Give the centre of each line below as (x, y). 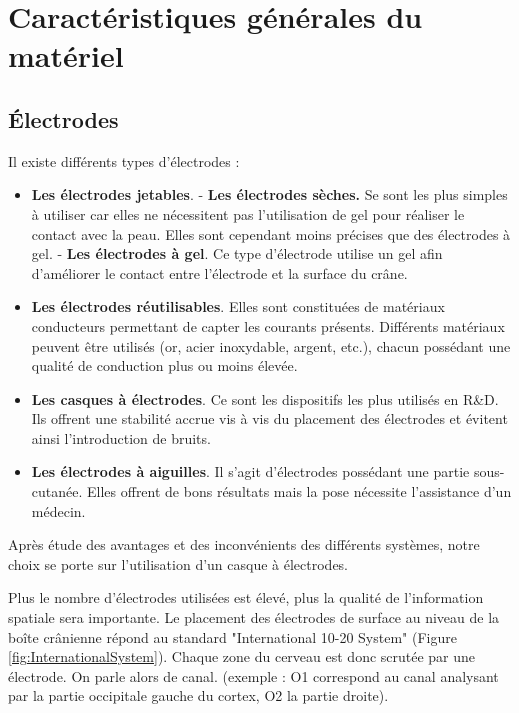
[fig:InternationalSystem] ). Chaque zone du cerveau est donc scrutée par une (242, 656)
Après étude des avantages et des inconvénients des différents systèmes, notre (244, 544)
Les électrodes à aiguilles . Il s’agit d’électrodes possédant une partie (250, 471)
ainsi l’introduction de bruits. (121, 437)
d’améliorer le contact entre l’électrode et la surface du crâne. (219, 272)
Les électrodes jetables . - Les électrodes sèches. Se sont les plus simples (269, 194)
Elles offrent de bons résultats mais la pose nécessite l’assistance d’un (299, 491)
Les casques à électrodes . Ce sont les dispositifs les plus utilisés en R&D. (265, 398)
